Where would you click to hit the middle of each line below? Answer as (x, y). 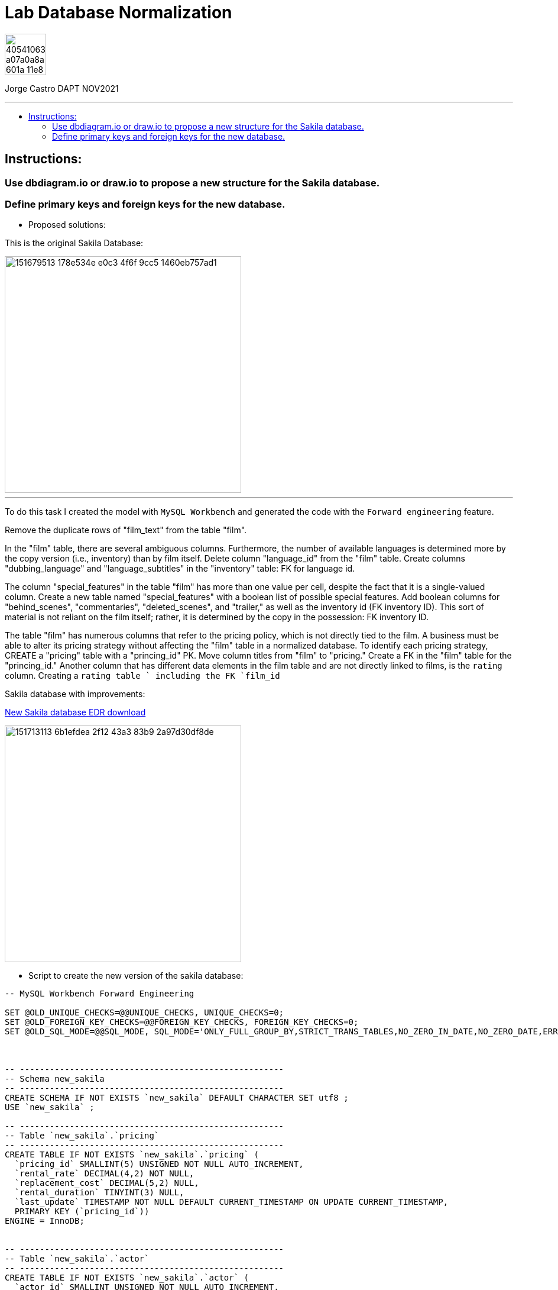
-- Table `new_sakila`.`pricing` (82, 1136)
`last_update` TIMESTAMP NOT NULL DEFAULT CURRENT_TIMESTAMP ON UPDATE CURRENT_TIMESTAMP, (231, 1202)
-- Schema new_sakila (55, 1079)
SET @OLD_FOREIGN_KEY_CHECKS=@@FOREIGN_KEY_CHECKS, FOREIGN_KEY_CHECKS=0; (182, 1022)
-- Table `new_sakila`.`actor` (77, 1259)
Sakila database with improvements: (75, 694)
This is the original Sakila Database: (74, 243)
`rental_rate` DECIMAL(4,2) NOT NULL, (104, 1174)
